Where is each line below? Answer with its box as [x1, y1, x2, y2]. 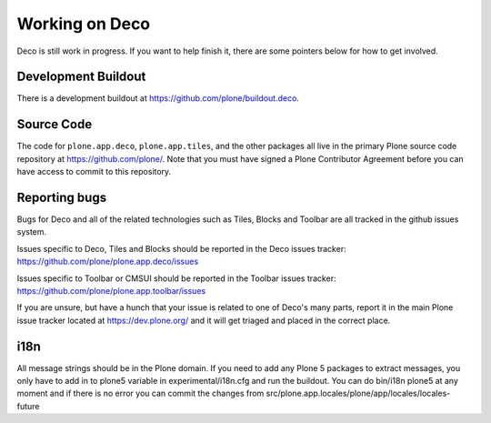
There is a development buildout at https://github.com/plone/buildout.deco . [16, 93, 300, 104]
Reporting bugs [16, 189, 107, 205]
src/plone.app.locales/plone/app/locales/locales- [266, 388, 451, 399]
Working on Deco [16, 14, 151, 34]
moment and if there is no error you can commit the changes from [16, 388, 265, 399]
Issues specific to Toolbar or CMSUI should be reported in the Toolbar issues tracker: [16, 273, 336, 284]
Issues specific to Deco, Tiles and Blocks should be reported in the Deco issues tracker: [16, 243, 346, 254]
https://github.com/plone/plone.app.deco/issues [16, 256, 199, 267]
